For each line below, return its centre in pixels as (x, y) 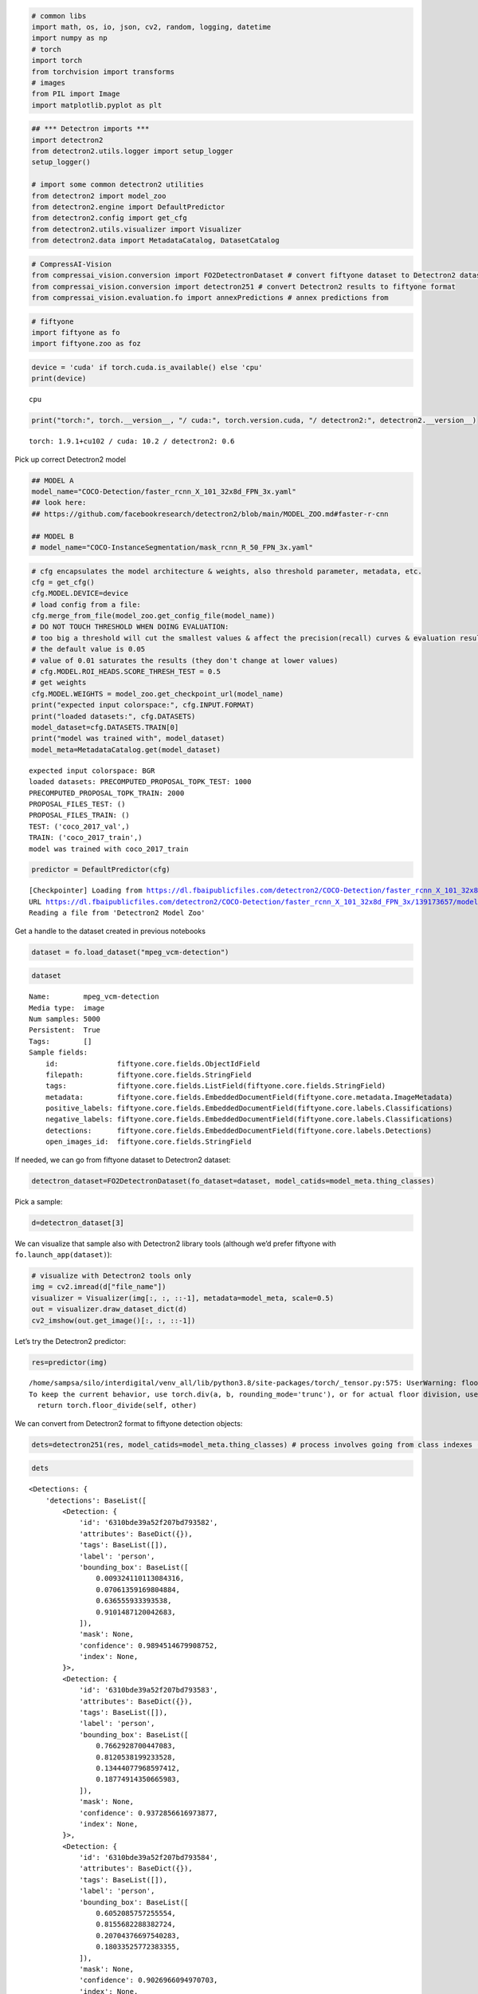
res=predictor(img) (69, 1362)
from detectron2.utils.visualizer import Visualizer (137, 229)
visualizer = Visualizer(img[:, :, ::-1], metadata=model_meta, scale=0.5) (183, 1298)
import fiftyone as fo (76, 332)
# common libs (59, 16)
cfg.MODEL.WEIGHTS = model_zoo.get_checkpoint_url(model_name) (158, 694)
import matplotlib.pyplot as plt (97, 105)
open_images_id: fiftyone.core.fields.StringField (148, 1142)
